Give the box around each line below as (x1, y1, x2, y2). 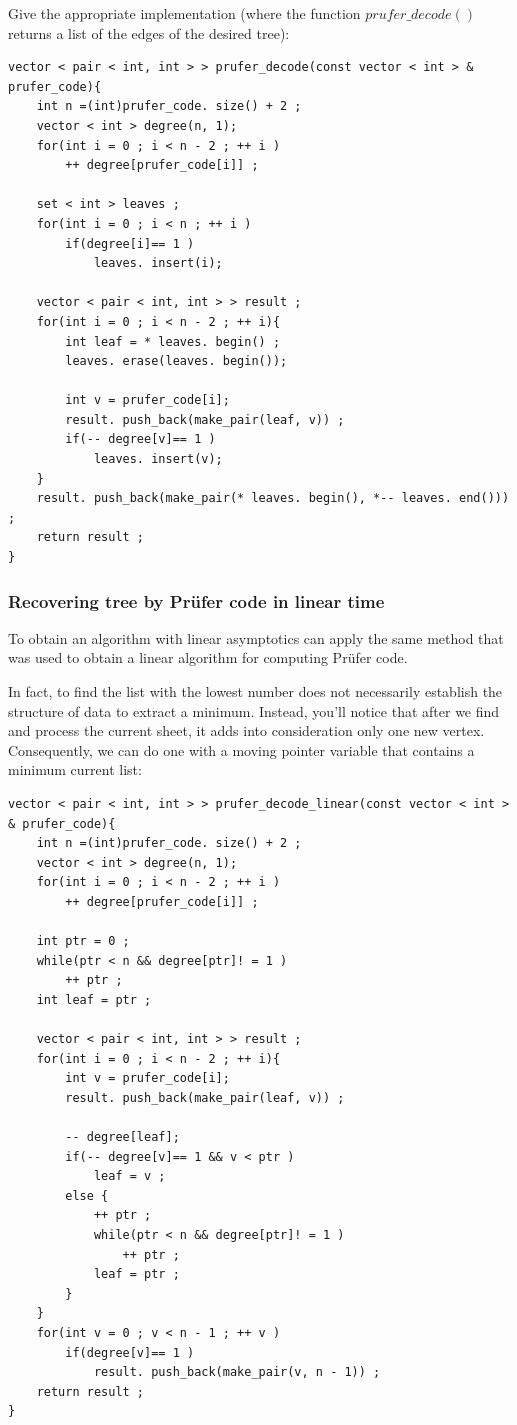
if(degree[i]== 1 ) (65, 236, 195, 251)
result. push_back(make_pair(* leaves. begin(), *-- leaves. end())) (36, 491, 510, 506)
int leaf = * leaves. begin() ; (65, 334, 281, 349)
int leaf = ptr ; (36, 992, 152, 1007)
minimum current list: (8, 759, 142, 780)
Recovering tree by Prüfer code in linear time (8, 588, 385, 613)
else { (65, 1188, 109, 1203)
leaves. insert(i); (93, 256, 223, 271)
